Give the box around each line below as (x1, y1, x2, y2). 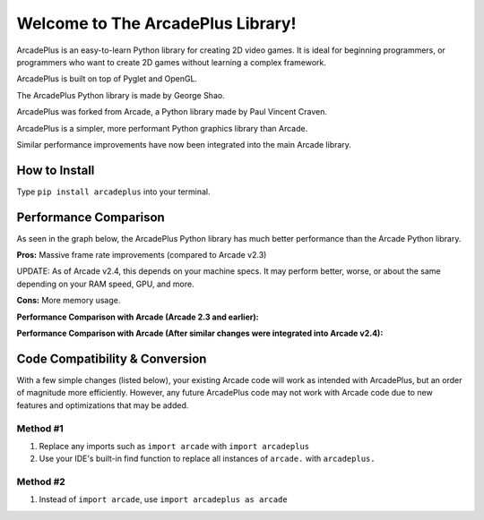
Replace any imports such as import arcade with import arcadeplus (39, 440, 310, 451)
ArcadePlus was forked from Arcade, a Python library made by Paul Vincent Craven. (16, 107, 327, 117)
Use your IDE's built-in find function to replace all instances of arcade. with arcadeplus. (39, 453, 376, 465)
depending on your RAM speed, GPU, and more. (16, 278, 194, 289)
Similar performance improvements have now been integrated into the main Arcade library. (16, 139, 351, 149)
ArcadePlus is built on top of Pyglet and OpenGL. (16, 73, 197, 84)
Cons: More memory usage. (16, 295, 121, 306)
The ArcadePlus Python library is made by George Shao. (16, 90, 225, 100)
